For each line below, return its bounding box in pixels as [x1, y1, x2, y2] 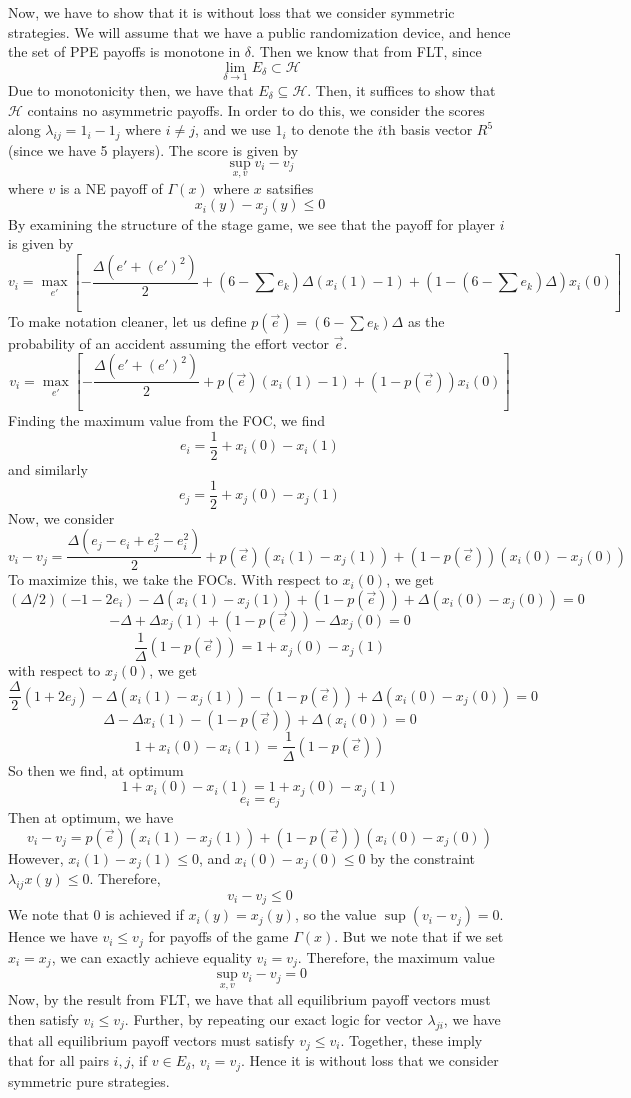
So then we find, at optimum [8, 759, 184, 780]
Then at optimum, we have [8, 807, 174, 828]
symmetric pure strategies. [8, 1070, 170, 1091]
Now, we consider [8, 507, 115, 528]
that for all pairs [8, 1050, 109, 1071]
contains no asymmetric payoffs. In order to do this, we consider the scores [27, 99, 485, 120]
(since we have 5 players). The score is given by [8, 139, 299, 160]
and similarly [8, 459, 88, 479]
